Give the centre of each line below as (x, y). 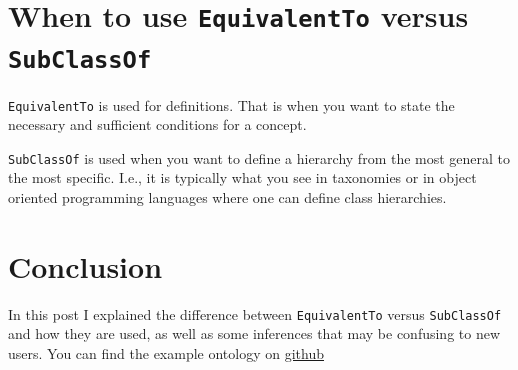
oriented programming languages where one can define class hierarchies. (227, 197)
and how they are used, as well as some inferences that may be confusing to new (254, 333)
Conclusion (85, 265)
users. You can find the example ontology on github (166, 353)
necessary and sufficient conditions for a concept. (157, 124)
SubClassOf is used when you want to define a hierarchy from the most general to (259, 157)
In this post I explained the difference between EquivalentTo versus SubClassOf (255, 313)
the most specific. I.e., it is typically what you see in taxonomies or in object (242, 177)
